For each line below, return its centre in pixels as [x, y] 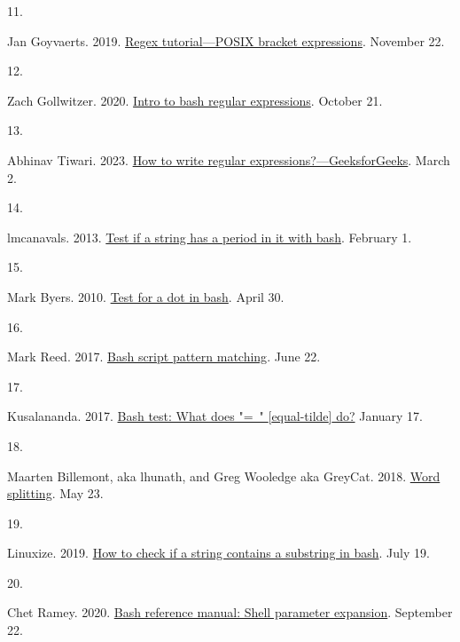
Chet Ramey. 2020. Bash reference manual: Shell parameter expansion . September [230, 612]
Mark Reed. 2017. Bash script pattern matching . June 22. [164, 357]
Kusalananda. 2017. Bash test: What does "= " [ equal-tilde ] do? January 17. [215, 416]
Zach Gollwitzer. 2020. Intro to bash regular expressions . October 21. [195, 100]
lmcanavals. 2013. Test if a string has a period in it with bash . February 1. [210, 237]
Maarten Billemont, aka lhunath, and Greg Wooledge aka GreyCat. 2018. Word [224, 476]
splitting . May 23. [55, 493]
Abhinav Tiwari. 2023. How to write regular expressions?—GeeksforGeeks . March [229, 159]
